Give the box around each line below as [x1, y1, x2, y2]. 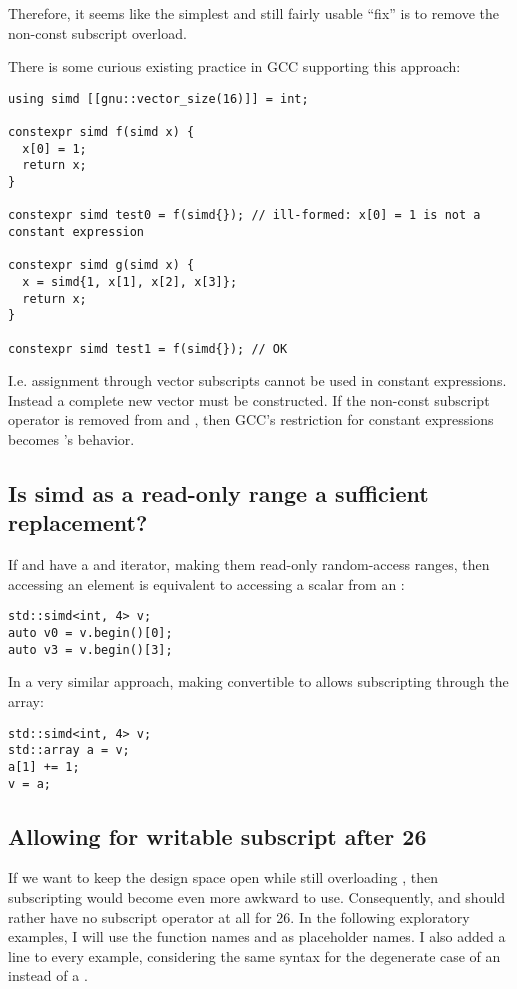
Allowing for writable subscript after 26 [8, 820, 427, 851]
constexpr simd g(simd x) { [8, 258, 195, 273]
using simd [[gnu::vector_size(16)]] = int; [8, 91, 309, 106]
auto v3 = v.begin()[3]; [8, 642, 173, 657]
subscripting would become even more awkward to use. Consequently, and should [8, 887, 506, 908]
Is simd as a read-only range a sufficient [8, 478, 429, 509]
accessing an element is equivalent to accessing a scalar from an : [8, 573, 405, 594]
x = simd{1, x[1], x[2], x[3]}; [22, 275, 238, 289]
